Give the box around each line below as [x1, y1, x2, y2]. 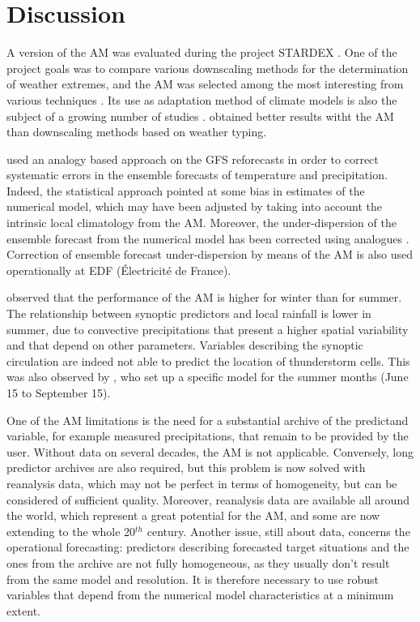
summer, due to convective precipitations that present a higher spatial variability [6, 320, 409, 337]
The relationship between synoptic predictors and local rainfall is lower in [6, 305, 371, 322]
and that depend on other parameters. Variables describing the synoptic [6, 337, 363, 354]
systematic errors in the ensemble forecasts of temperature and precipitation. [6, 166, 388, 183]
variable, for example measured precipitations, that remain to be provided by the [6, 427, 409, 444]
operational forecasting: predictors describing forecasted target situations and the [6, 538, 409, 556]
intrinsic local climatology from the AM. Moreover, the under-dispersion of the [6, 214, 397, 231]
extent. [6, 602, 40, 619]
